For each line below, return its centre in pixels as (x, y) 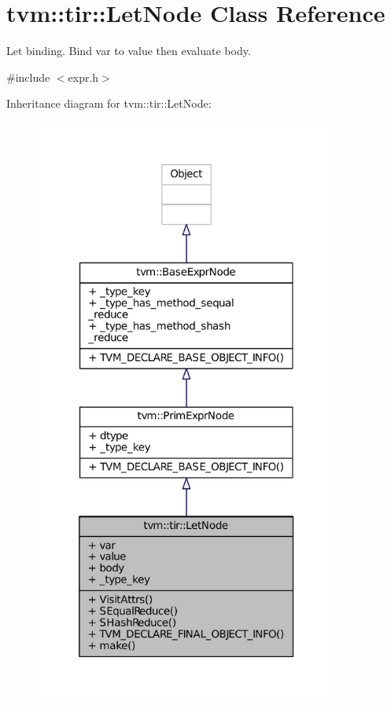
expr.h (83, 77)
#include (28, 77)
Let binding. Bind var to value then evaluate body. (129, 51)
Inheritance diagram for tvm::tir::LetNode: (109, 103)
